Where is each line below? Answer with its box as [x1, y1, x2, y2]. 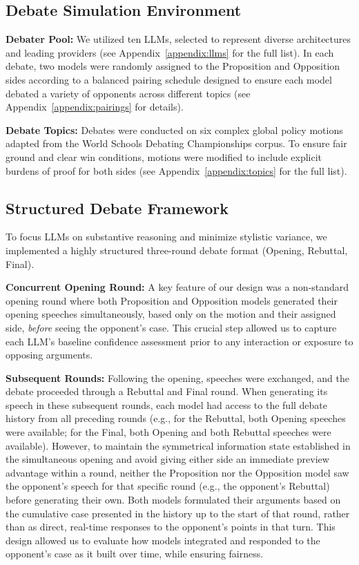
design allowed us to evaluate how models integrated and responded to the [6, 533, 320, 547]
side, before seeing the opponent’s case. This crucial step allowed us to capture [6, 320, 337, 334]
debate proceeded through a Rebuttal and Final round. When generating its [6, 384, 328, 399]
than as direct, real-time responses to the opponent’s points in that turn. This [6, 519, 336, 534]
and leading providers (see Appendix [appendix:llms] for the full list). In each [6, 45, 334, 59]
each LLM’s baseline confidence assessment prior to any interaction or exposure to [6, 334, 353, 348]
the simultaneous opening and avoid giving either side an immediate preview [6, 452, 329, 466]
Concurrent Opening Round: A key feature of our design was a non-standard [6, 280, 349, 294]
